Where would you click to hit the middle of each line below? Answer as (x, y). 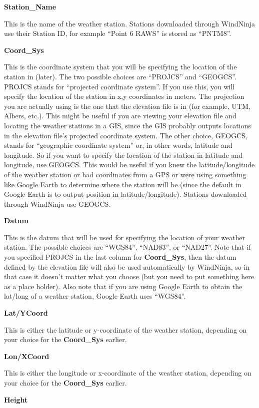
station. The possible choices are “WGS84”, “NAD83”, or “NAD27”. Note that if (127, 247)
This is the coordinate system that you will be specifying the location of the (120, 67)
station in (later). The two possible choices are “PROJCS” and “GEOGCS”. (120, 76)
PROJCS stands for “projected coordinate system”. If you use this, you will (119, 86)
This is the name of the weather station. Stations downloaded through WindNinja (130, 23)
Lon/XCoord (27, 356)
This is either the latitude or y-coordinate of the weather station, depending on (125, 329)
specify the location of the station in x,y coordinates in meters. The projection (124, 96)
